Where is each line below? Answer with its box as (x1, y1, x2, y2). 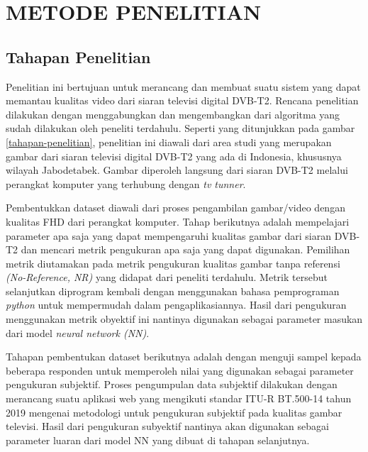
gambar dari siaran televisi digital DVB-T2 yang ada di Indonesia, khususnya (6, 148, 342, 163)
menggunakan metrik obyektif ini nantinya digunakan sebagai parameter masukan (6, 312, 363, 326)
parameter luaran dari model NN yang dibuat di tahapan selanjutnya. (6, 432, 310, 447)
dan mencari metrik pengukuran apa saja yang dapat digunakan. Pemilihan (21, 242, 350, 257)
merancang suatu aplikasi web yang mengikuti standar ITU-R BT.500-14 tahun (6, 391, 352, 406)
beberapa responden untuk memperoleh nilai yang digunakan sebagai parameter (6, 363, 354, 377)
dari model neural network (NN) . (6, 325, 150, 340)
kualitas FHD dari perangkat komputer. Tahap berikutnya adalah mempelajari (6, 214, 350, 228)
